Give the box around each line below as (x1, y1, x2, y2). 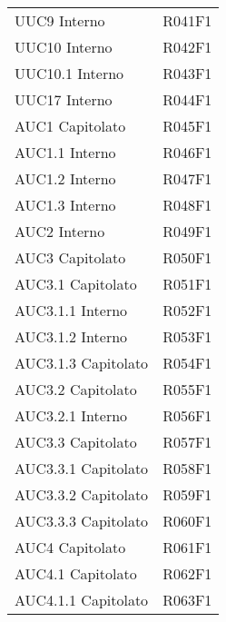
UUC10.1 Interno (15, 63, 124, 84)
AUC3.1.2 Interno (15, 326, 128, 347)
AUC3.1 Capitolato (15, 273, 137, 294)
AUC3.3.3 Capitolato (15, 510, 149, 531)
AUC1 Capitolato (15, 115, 126, 136)
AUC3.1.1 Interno (15, 300, 128, 321)
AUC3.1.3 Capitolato (15, 352, 149, 373)
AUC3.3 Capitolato (15, 431, 137, 452)
